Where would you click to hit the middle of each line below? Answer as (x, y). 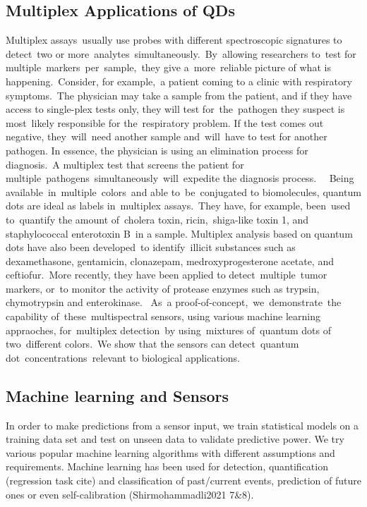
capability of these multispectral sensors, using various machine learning (163, 316)
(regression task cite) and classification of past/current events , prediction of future (184, 481)
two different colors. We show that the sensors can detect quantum (152, 344)
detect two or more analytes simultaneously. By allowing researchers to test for (181, 53)
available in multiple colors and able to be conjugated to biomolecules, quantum (183, 191)
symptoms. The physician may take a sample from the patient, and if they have (179, 95)
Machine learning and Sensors (118, 395)
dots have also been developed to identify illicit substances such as (151, 247)
